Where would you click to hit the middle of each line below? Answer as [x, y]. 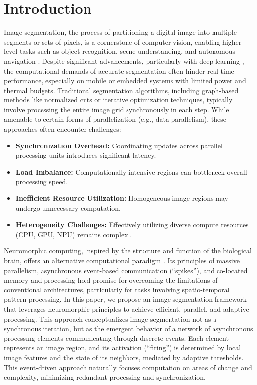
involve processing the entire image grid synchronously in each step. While [117, 109]
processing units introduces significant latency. [86, 155]
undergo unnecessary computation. [68, 208]
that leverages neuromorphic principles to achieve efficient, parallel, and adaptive [127, 309]
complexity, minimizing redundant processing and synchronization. [105, 377]
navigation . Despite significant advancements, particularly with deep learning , [124, 61]
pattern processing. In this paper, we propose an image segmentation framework [125, 299]
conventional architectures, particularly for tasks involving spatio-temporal [117, 289]
